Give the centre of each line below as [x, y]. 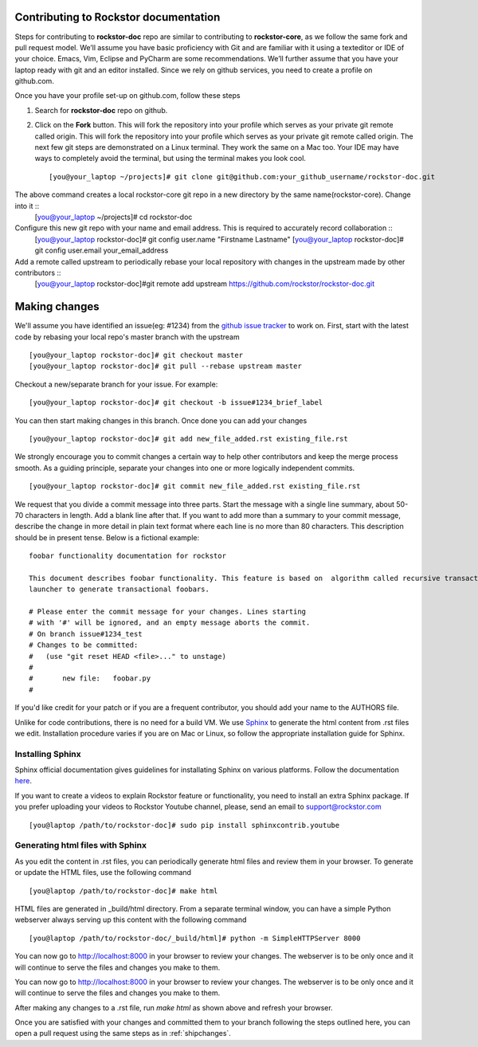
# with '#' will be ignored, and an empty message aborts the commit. [170, 623]
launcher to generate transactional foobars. [119, 589]
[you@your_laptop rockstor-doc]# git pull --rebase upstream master [165, 366]
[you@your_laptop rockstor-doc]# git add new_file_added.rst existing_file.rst [188, 439]
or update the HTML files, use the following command [103, 872]
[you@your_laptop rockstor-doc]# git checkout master [136, 355]
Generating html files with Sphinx [81, 845]
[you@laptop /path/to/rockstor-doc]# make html [123, 891]
